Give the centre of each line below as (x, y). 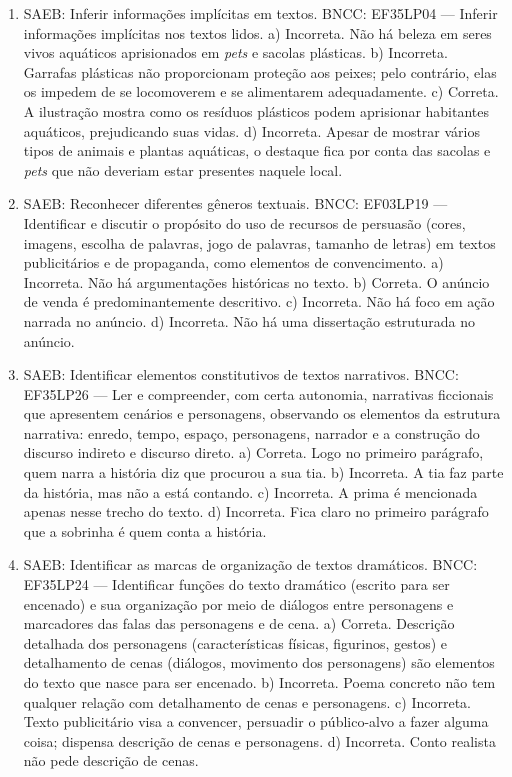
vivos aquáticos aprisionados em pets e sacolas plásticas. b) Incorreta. (235, 52)
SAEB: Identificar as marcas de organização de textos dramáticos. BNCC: (250, 564)
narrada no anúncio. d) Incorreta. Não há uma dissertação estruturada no (249, 320)
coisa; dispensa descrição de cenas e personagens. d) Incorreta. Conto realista (259, 740)
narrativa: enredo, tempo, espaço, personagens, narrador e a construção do (251, 432)
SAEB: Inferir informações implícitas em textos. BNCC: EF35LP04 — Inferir (260, 13)
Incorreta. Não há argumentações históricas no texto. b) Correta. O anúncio (256, 281)
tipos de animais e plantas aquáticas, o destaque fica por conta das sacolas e (257, 150)
